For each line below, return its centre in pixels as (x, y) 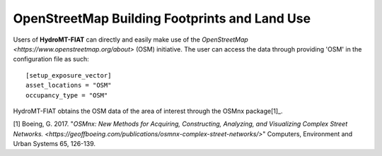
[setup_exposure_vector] (69, 75)
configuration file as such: (51, 59)
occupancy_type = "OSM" (67, 95)
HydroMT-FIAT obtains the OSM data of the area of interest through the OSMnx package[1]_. (148, 111)
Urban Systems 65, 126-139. (54, 144)
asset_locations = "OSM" (69, 85)
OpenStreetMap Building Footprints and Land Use (162, 18)
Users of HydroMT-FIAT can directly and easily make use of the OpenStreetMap (131, 40)
